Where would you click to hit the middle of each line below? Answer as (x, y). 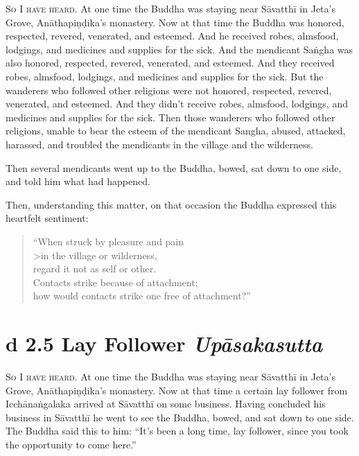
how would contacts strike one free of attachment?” (142, 296)
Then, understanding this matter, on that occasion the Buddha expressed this (171, 204)
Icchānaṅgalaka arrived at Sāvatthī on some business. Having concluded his (166, 404)
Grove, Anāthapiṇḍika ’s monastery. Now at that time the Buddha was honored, (175, 22)
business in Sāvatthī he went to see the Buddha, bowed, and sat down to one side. (180, 417)
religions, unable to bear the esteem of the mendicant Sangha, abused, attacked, (176, 131)
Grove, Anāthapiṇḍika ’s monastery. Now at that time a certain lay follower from (177, 390)
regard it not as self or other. (95, 269)
